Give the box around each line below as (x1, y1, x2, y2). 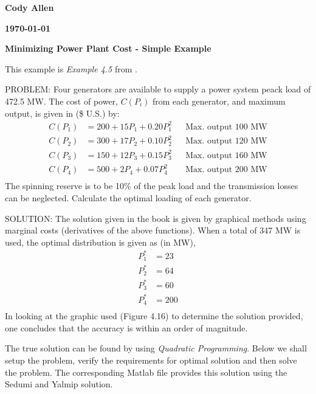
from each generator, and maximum (152, 94, 286, 107)
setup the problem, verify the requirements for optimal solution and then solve (5, 354, 297, 367)
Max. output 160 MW (185, 151, 267, 160)
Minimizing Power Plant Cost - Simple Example (5, 42, 211, 55)
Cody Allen (5, 1, 54, 13)
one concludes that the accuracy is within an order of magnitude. (5, 321, 248, 334)
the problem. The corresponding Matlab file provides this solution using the (5, 365, 287, 378)
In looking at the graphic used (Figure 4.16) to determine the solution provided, (5, 309, 303, 322)
